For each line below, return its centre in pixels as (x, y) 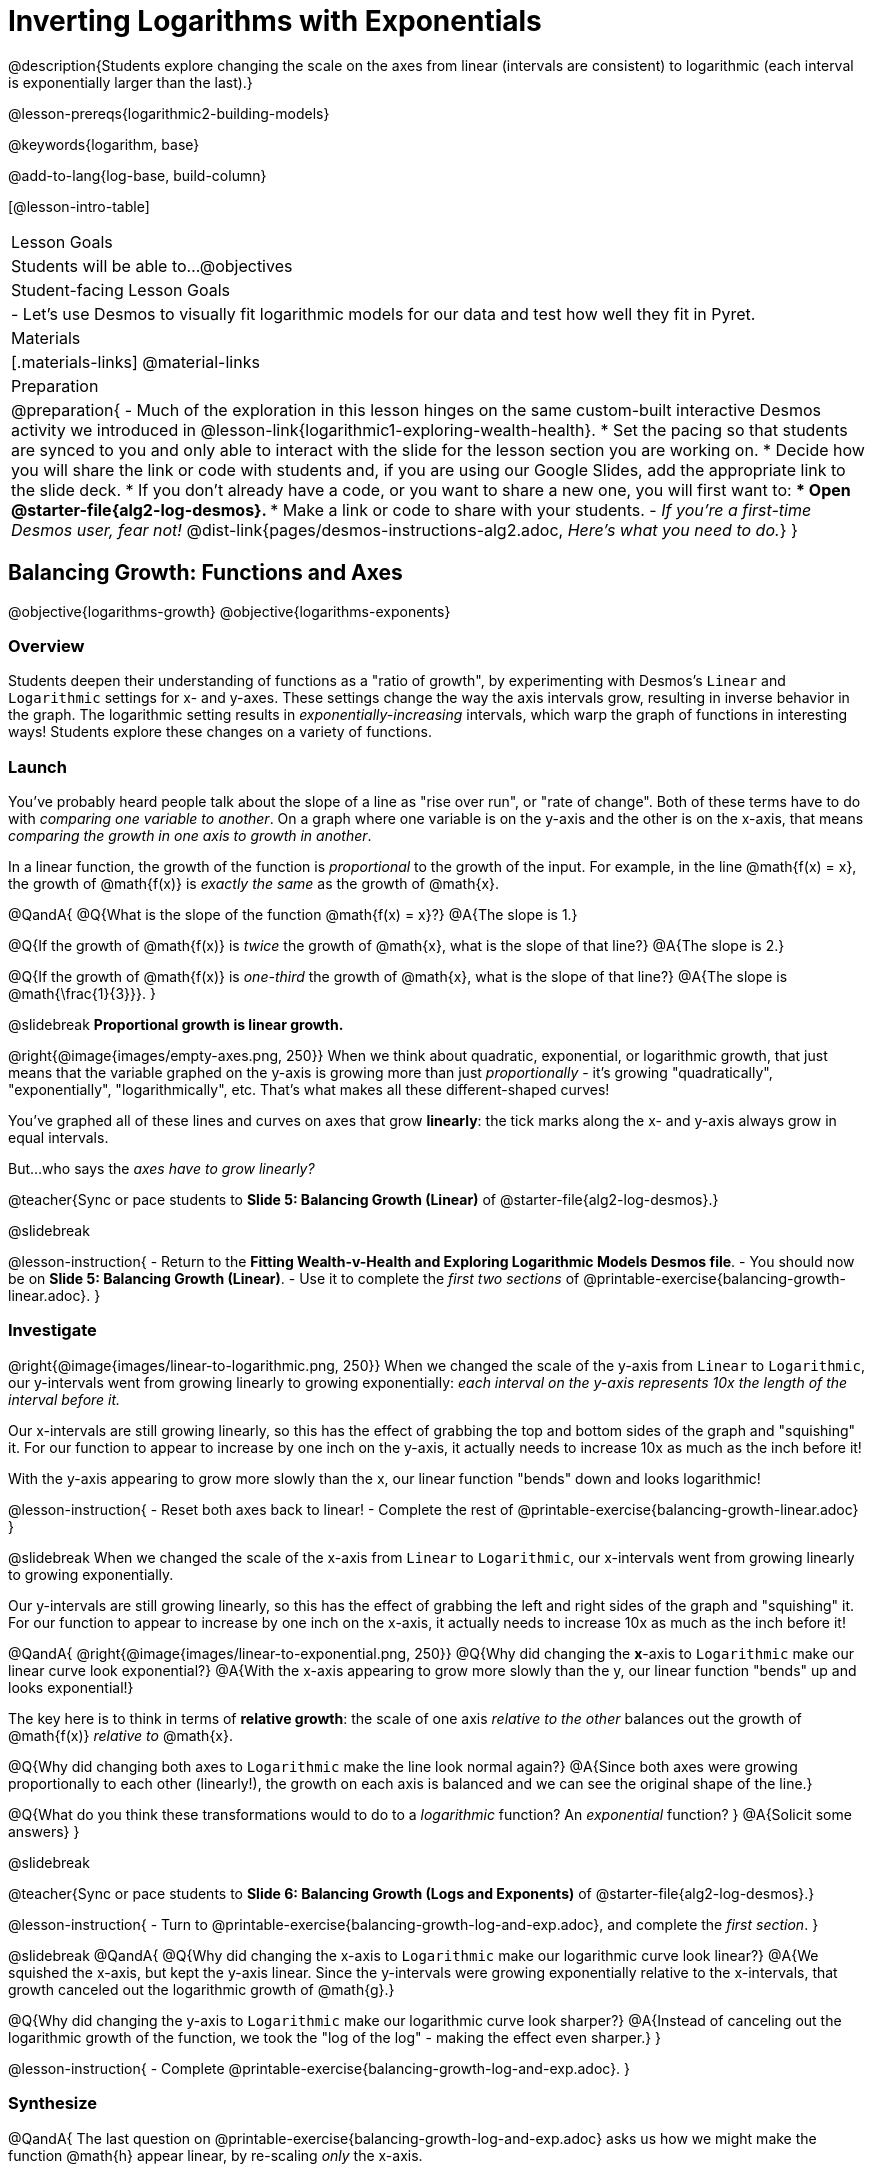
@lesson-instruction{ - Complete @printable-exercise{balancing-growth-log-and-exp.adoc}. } (319, 2068)
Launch (37, 766)
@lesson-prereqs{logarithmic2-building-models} (169, 113)
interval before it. (64, 1399)
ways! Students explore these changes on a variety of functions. (220, 732)
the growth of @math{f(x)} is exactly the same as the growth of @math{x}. (254, 884)
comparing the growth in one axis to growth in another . (190, 836)
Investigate (52, 1330)
